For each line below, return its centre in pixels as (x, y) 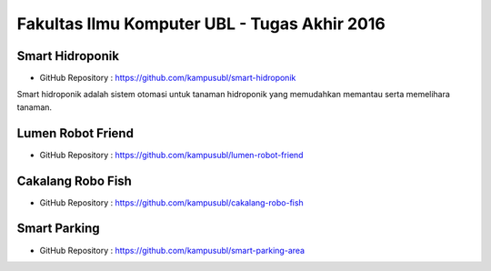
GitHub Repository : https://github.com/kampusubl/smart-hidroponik (168, 78)
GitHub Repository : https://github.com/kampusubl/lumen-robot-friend (171, 155)
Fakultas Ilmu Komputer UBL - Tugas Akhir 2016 (201, 24)
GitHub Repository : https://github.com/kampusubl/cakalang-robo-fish (171, 202)
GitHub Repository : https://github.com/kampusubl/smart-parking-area (172, 250)
